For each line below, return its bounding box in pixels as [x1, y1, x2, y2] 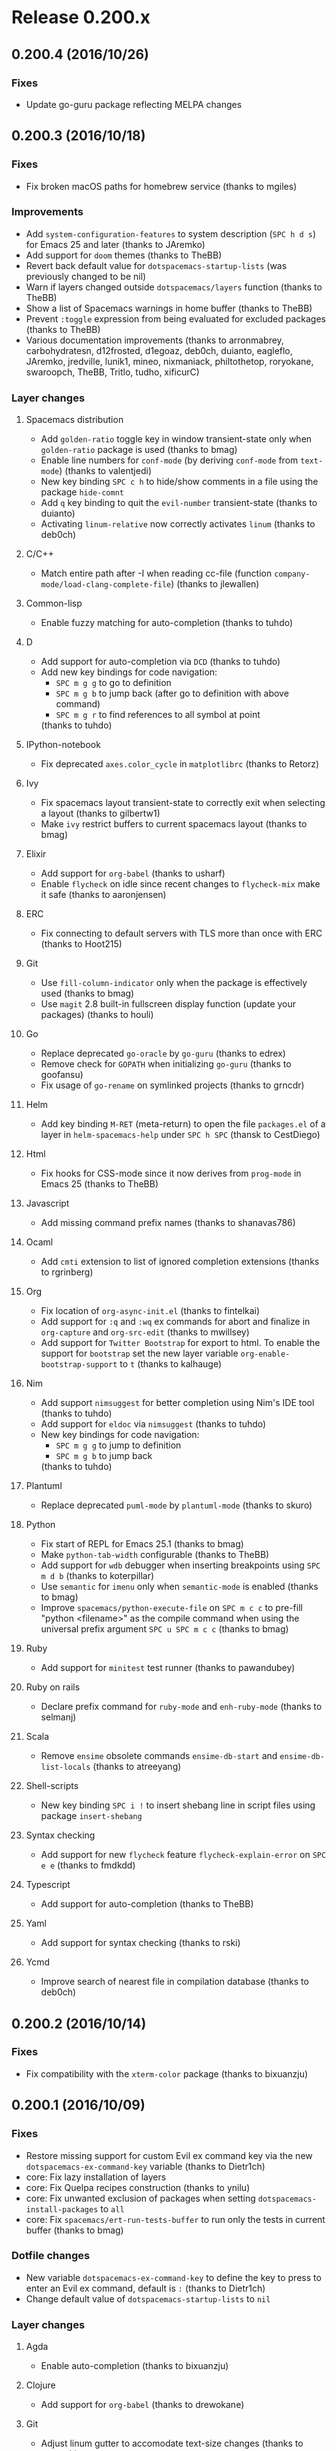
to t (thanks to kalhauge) [119, 1358, 223, 1370]
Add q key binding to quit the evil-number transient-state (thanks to [40, 497, 318, 509]
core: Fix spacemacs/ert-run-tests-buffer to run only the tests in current [25, 2213, 326, 2225]
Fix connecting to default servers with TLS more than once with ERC [40, 927, 323, 940]
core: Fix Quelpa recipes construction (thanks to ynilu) [25, 2181, 251, 2193]
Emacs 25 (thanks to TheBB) [40, 1178, 159, 1190]
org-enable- [240, 1349, 291, 1360]
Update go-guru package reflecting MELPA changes [25, 98, 243, 110]
